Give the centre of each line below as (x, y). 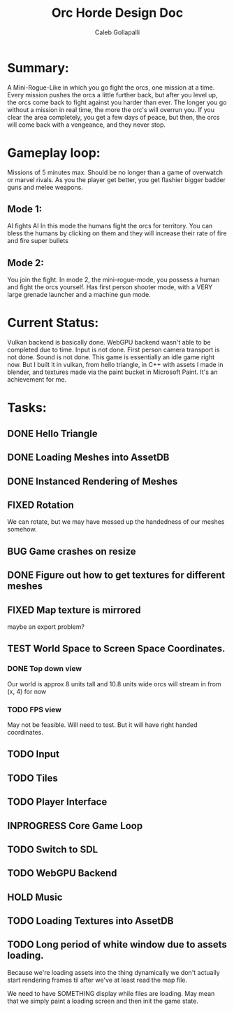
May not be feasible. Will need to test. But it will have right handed (102, 725)
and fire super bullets (38, 241)
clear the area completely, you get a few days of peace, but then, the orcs (114, 117)
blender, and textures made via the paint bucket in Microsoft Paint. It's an (112, 372)
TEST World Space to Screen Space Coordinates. (116, 649)
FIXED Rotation (41, 505)
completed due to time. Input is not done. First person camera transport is (114, 350)
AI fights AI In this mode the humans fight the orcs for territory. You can (110, 226)
